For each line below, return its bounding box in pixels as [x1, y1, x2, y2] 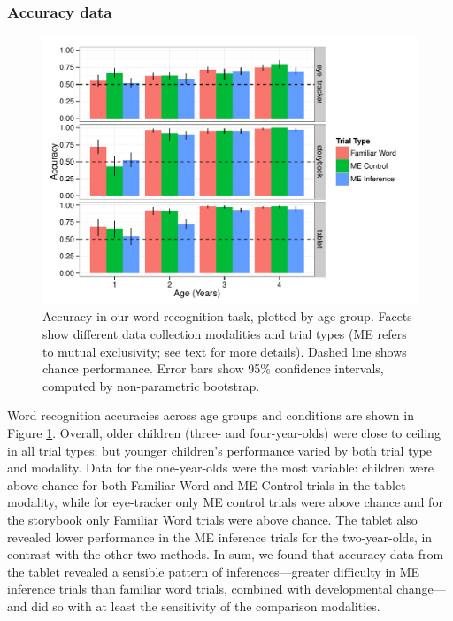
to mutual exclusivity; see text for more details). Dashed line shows [42, 341, 407, 360]
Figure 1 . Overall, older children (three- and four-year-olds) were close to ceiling [7, 424, 441, 442]
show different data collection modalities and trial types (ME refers [42, 325, 407, 343]
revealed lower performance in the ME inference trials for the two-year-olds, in [7, 527, 433, 546]
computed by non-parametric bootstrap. [42, 376, 260, 395]
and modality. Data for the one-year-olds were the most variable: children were [7, 458, 434, 477]
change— [396, 579, 446, 598]
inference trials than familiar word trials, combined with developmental [7, 579, 393, 598]
